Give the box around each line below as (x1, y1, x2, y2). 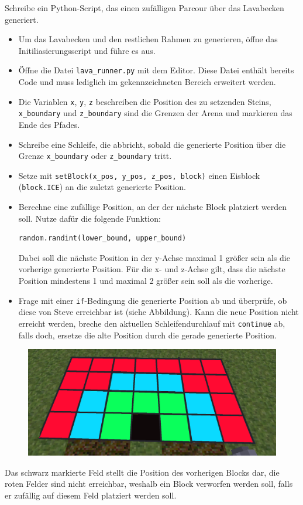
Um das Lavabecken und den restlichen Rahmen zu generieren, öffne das (18, 33, 278, 45)
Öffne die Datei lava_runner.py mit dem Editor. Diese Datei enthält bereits (18, 64, 294, 76)
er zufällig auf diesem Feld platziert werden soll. (5, 489, 177, 501)
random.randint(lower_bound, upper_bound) (18, 234, 187, 243)
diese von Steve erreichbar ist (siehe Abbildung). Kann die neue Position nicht (18, 306, 299, 318)
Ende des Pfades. (18, 118, 80, 130)
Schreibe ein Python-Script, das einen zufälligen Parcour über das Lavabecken (5, 2, 284, 13)
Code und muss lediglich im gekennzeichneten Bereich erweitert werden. (18, 76, 276, 88)
